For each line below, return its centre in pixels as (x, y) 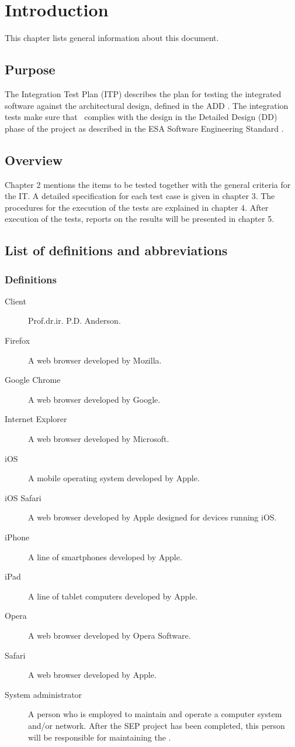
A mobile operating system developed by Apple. (114, 478)
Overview (34, 160)
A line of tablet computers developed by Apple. (113, 596)
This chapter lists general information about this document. (112, 38)
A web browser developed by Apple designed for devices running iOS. (152, 517)
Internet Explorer (36, 419)
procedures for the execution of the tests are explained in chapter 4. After (137, 207)
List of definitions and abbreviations (116, 250)
